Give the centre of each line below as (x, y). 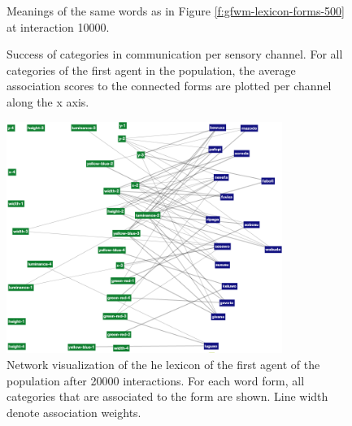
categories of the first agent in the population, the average (151, 70)
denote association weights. (74, 412)
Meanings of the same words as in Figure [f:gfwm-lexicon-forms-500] (176, 11)
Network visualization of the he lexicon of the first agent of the (163, 364)
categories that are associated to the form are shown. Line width (167, 396)
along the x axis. (48, 101)
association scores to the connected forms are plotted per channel (169, 86)
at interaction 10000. (58, 26)
